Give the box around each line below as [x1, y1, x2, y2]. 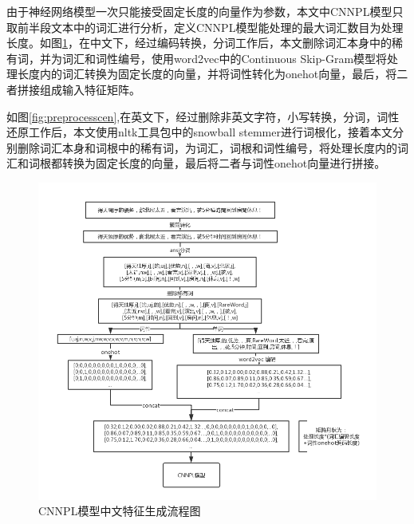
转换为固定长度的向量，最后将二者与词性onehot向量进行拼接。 [61, 155, 386, 171]
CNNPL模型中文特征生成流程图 [38, 502, 201, 519]
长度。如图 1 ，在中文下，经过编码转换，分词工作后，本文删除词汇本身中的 [6, 34, 392, 51]
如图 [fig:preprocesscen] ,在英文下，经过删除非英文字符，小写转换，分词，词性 [6, 108, 400, 124]
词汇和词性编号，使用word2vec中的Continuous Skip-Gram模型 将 [61, 49, 388, 66]
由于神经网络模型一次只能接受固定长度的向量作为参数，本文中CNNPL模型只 [6, 3, 404, 19]
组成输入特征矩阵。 [39, 81, 140, 97]
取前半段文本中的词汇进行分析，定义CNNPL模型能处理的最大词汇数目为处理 [6, 18, 404, 35]
